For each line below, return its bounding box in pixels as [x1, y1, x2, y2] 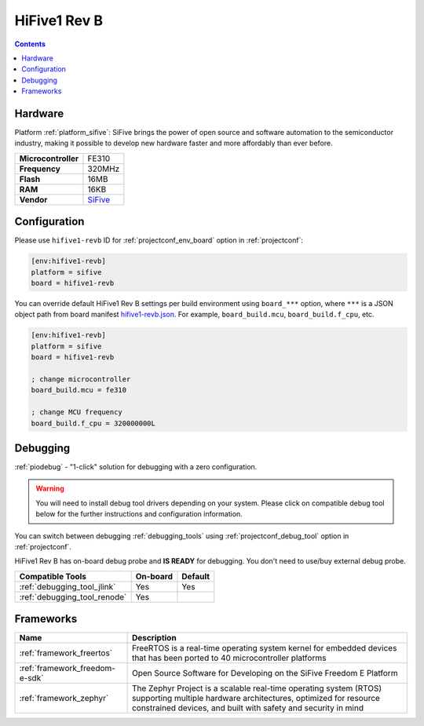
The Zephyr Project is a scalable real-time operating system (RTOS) [131, 683, 382, 694]
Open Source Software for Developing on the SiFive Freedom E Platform [131, 668, 398, 679]
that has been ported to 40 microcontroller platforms [131, 652, 327, 663]
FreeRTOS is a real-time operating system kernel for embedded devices [131, 643, 397, 654]
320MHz [87, 163, 120, 174]
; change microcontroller [31, 375, 131, 384]
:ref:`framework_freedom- [19, 663, 115, 674]
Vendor [19, 194, 48, 205]
